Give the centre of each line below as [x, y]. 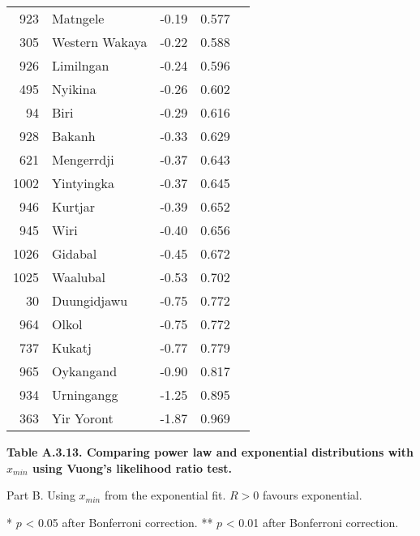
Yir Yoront [83, 418]
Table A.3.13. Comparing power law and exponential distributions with [210, 452]
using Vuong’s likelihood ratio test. [133, 467]
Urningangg [85, 394]
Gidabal [75, 253]
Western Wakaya [100, 42]
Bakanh [74, 136]
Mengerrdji [83, 159]
